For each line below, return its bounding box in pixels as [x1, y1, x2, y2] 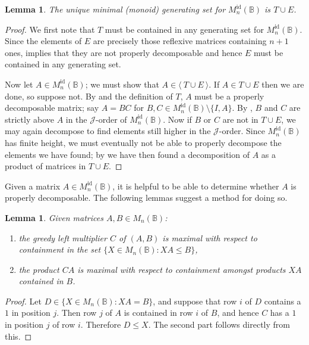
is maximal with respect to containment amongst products [77, 263, 286, 275]
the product [18, 263, 59, 275]
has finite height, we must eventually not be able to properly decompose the [5, 136, 282, 148]
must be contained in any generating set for [105, 23, 264, 35]
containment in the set [18, 243, 101, 256]
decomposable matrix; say [5, 101, 99, 114]
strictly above [5, 113, 54, 125]
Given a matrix [5, 179, 61, 192]
